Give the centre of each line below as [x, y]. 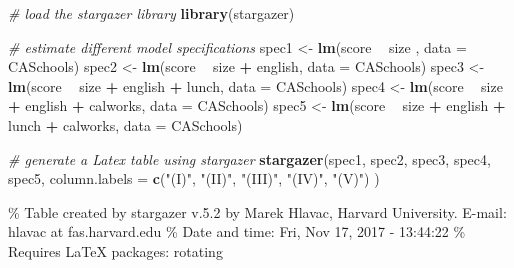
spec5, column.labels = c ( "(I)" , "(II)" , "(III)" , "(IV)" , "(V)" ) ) [194, 178]
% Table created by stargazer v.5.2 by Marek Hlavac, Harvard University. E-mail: [257, 211]
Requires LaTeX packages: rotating [115, 250]
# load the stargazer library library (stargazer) [151, 13]
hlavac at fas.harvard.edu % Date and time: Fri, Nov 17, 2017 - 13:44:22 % [237, 231]
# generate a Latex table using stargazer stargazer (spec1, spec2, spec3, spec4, [249, 158]
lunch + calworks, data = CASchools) [125, 124]
